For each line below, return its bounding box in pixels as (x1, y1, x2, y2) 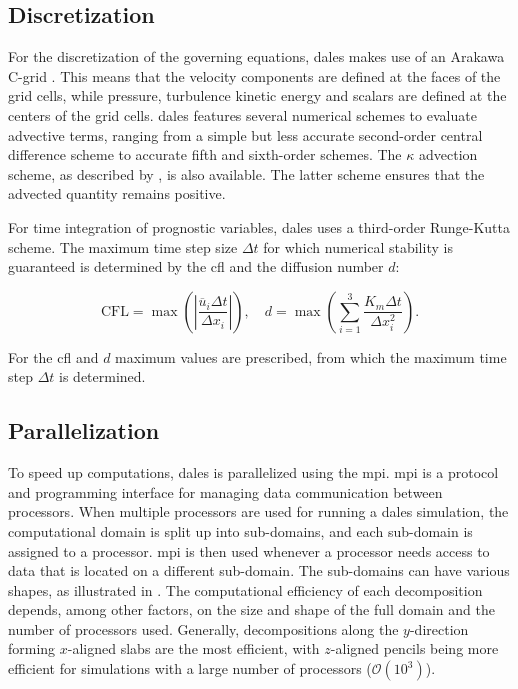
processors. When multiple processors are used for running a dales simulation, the (8, 501, 509, 522)
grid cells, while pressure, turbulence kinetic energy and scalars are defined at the (8, 85, 507, 106)
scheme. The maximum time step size (8, 236, 238, 257)
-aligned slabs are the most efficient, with (67, 638, 320, 659)
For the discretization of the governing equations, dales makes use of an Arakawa (8, 46, 505, 67)
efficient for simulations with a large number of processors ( (8, 658, 372, 679)
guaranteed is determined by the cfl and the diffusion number (8, 256, 384, 277)
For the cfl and (8, 346, 99, 367)
